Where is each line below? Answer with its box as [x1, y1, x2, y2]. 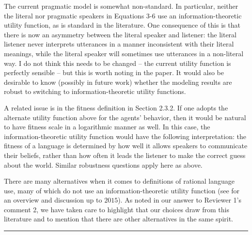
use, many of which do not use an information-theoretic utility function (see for [4, 185, 240, 195]
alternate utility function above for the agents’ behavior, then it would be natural [4, 112, 246, 122]
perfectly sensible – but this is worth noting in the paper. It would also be [4, 67, 224, 78]
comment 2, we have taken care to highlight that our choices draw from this [4, 204, 229, 214]
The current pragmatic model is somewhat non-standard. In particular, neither [4, 1, 238, 11]
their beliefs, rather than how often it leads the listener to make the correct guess [4, 150, 246, 160]
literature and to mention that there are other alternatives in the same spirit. [4, 214, 234, 224]
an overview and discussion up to [4, 195, 102, 205]
